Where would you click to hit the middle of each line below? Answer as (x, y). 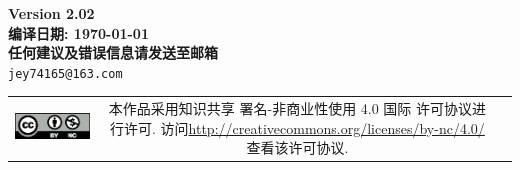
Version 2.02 (51, 13)
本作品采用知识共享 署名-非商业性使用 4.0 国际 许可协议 (290, 108)
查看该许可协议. (297, 147)
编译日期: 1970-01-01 (78, 32)
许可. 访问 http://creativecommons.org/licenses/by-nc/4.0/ (304, 127)
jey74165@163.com (65, 73)
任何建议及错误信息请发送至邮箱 (113, 52)
